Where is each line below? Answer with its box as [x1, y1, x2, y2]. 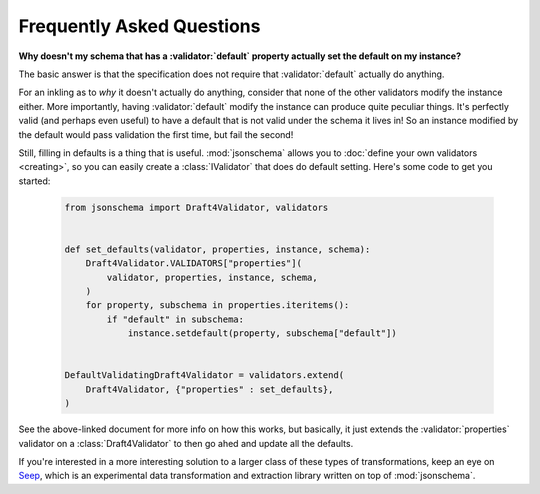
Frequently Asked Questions [18, 15, 261, 37]
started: [18, 175, 51, 187]
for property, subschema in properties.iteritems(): [85, 300, 350, 311]
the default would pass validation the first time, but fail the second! [18, 128, 294, 140]
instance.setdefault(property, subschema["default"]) [127, 328, 397, 339]
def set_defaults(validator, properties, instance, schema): [64, 243, 371, 255]
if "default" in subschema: [106, 313, 245, 325]
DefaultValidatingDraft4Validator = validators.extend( [64, 370, 345, 381]
